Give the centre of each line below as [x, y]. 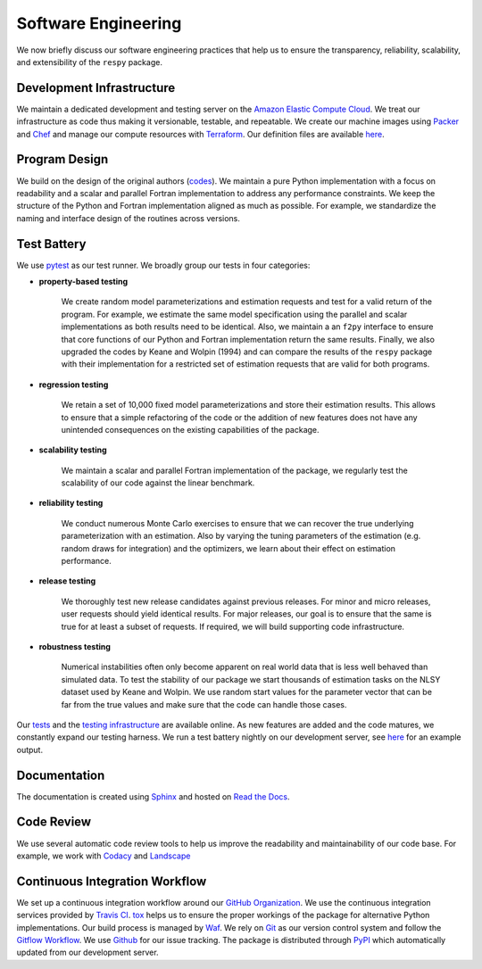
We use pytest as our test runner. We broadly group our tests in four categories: [163, 265]
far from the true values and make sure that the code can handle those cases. [204, 704]
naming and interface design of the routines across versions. [129, 218]
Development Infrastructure [96, 88]
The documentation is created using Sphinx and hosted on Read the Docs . [153, 796]
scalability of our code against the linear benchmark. [158, 483]
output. [30, 750]
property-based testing [83, 282]
